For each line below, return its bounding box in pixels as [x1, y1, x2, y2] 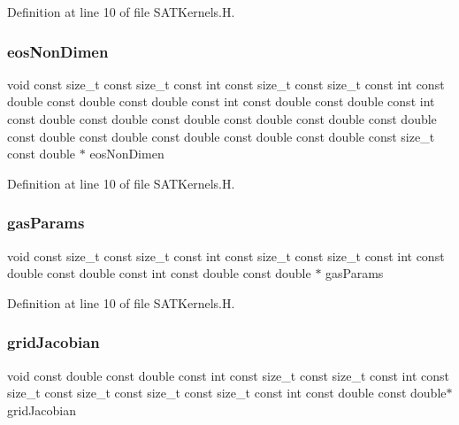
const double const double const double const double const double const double [7, 110, 437, 127]
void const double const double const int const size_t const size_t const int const [7, 366, 449, 384]
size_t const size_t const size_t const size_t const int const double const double [7, 383, 447, 402]
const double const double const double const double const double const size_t [7, 127, 435, 145]
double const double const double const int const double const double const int [7, 92, 435, 111]
